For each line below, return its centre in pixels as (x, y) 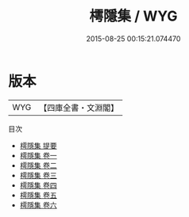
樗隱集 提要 (38, 145)
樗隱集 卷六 (38, 205)
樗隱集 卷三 (38, 175)
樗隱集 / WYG (133, 16)
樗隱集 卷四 (38, 185)
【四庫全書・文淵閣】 (79, 108)
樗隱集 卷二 (38, 165)
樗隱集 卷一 (38, 155)
